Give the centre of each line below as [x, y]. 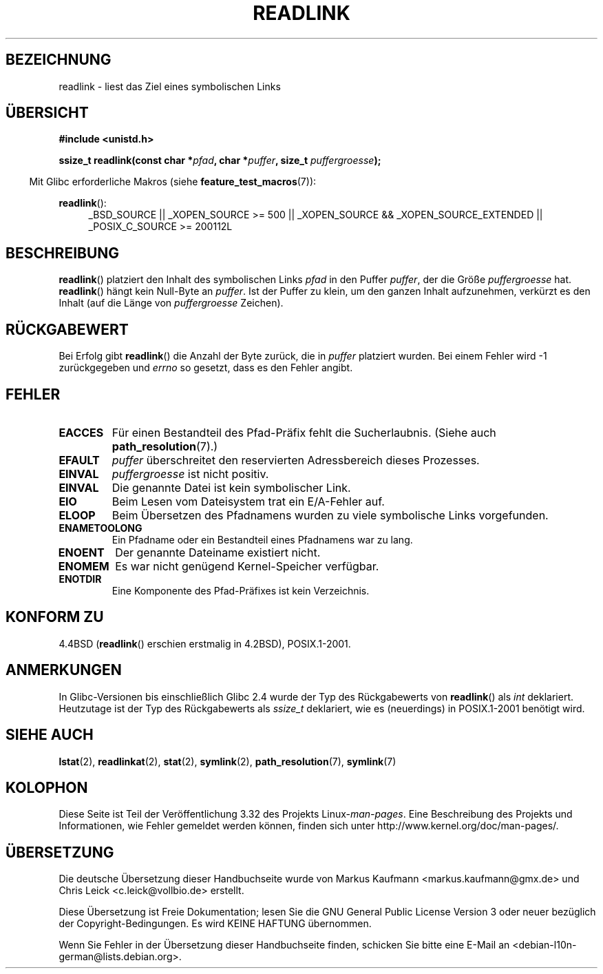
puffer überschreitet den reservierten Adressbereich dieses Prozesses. [296, 460]
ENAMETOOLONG [100, 528]
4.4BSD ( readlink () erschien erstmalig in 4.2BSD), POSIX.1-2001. [205, 643]
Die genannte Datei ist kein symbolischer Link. [231, 487]
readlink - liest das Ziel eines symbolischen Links [170, 86]
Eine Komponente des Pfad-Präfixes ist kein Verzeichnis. [241, 590]
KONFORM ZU [55, 617]
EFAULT [79, 460]
